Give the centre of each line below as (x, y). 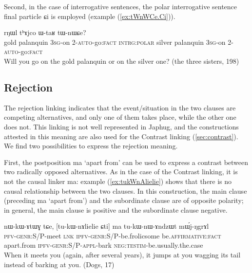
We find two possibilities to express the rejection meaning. (91, 146)
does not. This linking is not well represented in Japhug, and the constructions (121, 126)
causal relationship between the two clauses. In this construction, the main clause (126, 191)
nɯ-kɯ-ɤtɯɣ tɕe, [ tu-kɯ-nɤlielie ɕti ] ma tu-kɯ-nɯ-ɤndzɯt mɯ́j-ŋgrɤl (107, 226)
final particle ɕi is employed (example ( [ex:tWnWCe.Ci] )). (90, 16)
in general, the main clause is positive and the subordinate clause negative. (116, 209)
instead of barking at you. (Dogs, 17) (59, 264)
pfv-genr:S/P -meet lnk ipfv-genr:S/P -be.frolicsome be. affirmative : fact (113, 235)
